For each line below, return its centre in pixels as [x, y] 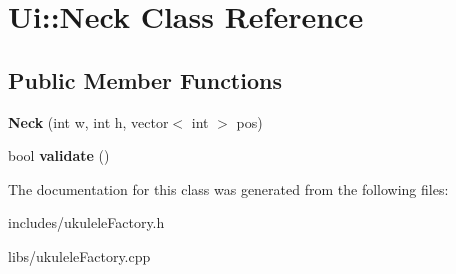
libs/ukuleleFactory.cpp [79, 255]
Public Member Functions [145, 79]
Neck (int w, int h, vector [88, 121]
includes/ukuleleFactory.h [86, 222]
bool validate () [59, 155]
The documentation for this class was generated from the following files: [228, 188]
